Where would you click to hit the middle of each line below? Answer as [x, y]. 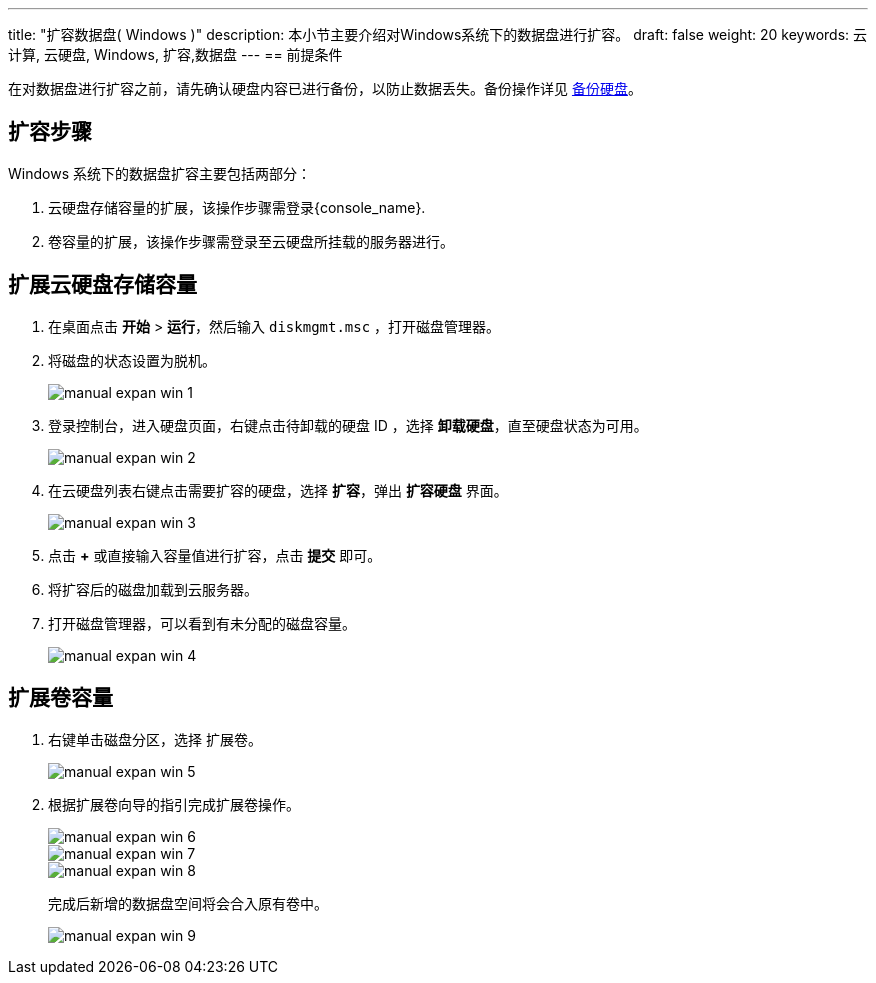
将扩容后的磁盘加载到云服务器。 [153, 589]
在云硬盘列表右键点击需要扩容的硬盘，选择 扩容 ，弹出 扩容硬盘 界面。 [278, 490]
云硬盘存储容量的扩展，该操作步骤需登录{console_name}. [237, 207]
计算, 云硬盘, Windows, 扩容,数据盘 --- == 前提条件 [175, 54]
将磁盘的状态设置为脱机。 [132, 360]
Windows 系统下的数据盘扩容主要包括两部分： [159, 173]
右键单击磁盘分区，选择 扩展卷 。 [155, 739]
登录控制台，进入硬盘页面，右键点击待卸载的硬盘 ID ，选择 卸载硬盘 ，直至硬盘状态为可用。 [348, 425]
